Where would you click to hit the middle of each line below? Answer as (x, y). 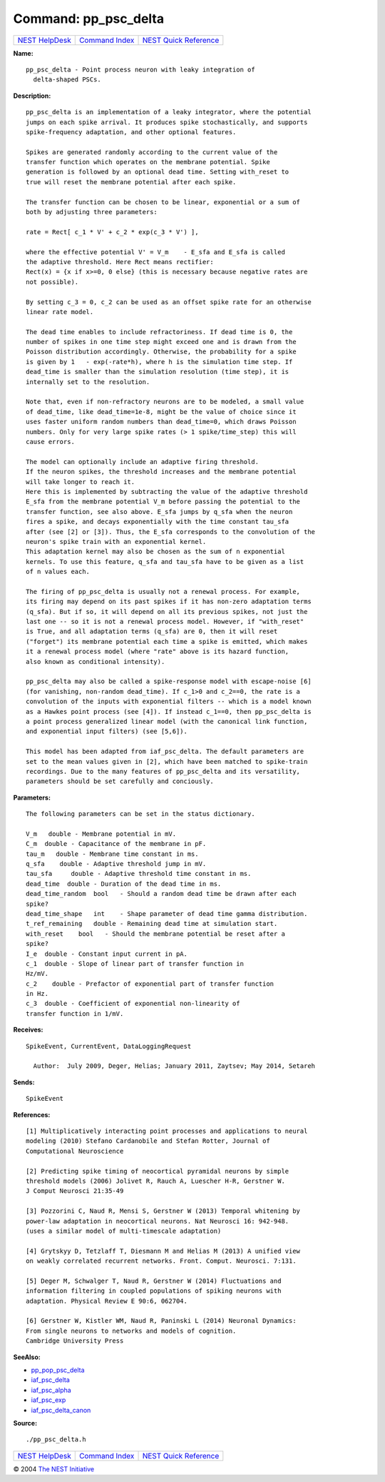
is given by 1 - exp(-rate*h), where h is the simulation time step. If (159, 362)
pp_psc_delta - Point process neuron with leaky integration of (141, 69)
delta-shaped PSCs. (67, 80)
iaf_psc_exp (48, 1400)
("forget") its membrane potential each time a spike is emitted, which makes (167, 641)
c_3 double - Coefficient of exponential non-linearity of (133, 1004)
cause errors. (50, 442)
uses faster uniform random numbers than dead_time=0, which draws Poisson (161, 422)
